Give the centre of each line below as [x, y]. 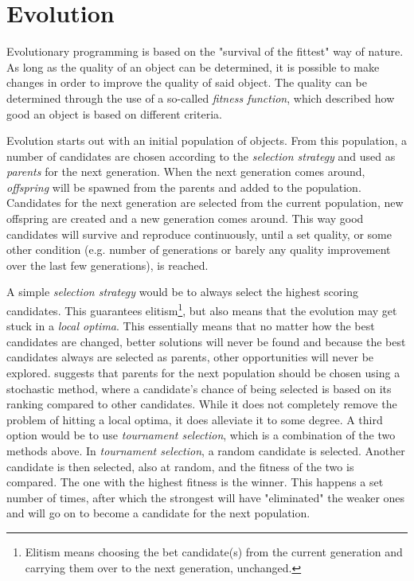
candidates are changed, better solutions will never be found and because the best [206, 341]
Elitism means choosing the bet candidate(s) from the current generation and [214, 552]
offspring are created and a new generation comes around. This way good [185, 218]
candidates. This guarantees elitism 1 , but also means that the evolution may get [202, 309]
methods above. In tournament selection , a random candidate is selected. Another [206, 451]
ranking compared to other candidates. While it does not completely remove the [202, 404]
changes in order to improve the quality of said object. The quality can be [187, 82]
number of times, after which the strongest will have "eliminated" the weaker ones [206, 497]
